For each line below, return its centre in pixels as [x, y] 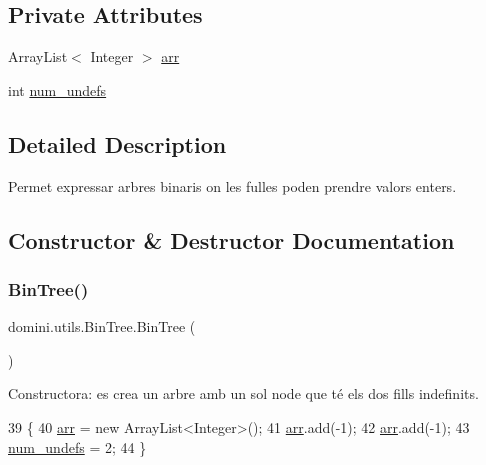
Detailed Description [117, 143]
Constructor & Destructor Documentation [231, 239]
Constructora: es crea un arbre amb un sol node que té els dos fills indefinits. [243, 393]
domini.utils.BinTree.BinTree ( [102, 326]
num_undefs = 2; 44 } [77, 446]
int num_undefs [57, 89]
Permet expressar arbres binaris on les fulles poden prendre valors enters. [232, 185]
